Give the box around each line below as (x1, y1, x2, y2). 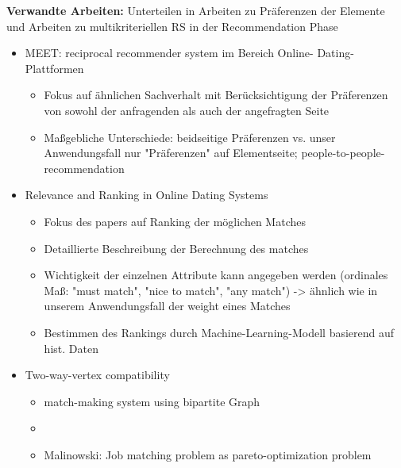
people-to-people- (301, 144, 385, 161)
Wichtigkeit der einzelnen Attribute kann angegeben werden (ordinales (44, 267, 388, 283)
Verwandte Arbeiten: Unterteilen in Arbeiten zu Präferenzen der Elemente (6, 2, 385, 18)
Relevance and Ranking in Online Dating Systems (25, 186, 268, 203)
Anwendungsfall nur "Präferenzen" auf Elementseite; (44, 144, 298, 161)
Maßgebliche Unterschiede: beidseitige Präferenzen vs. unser (44, 129, 336, 145)
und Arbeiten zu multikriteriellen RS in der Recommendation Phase (6, 17, 338, 34)
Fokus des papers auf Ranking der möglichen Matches (44, 213, 306, 229)
